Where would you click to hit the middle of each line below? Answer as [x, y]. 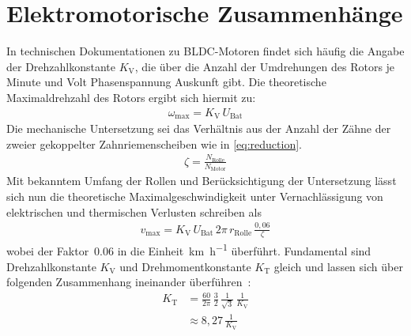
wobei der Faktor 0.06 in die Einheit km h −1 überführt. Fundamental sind [189, 249]
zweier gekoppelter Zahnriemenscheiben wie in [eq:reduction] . [154, 143]
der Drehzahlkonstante [61, 66]
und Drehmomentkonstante [185, 266]
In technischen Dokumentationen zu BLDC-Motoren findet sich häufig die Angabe [205, 51]
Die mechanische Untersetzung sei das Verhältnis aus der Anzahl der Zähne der [199, 128]
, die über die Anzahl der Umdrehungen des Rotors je [265, 66]
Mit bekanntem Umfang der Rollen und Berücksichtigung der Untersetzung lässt [202, 181]
